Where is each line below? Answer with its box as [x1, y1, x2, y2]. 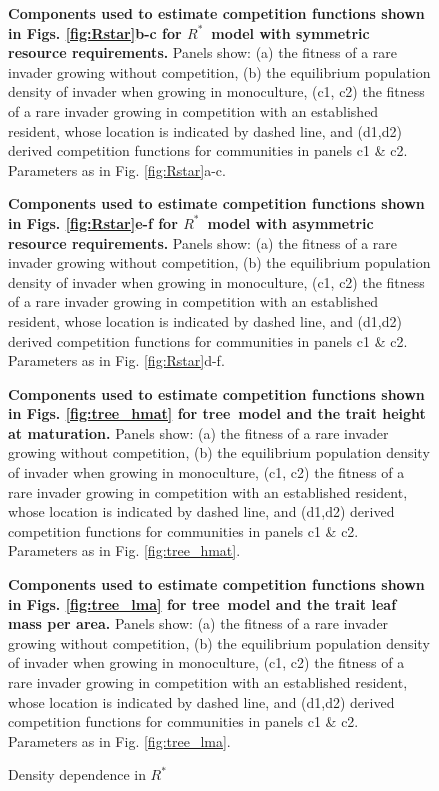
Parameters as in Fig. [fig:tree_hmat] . [8, 540, 241, 561]
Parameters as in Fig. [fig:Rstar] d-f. [8, 350, 225, 371]
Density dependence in [8, 764, 146, 785]
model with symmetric [211, 22, 370, 43]
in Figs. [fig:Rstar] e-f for [8, 212, 178, 233]
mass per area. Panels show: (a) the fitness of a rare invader [8, 613, 389, 634]
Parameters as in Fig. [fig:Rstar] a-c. [8, 159, 226, 180]
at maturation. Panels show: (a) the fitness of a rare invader [8, 422, 389, 443]
